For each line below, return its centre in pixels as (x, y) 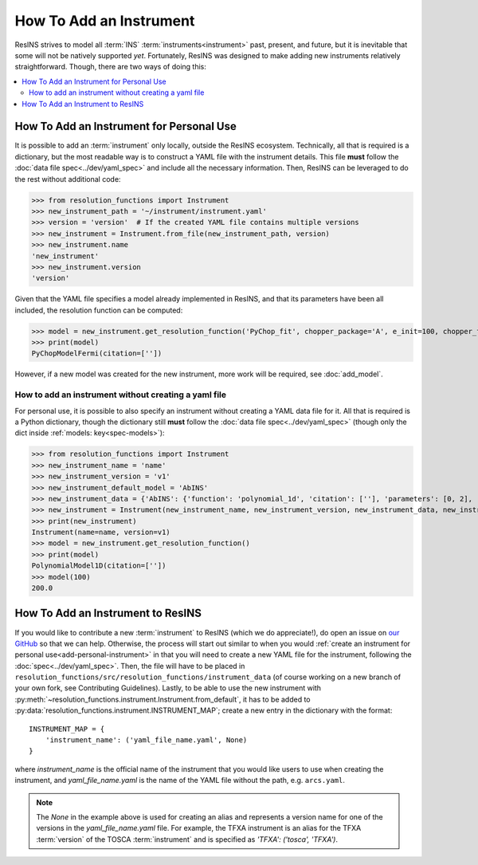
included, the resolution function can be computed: (99, 310)
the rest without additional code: (68, 179)
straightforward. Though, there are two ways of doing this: (110, 67)
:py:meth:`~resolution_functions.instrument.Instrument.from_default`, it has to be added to (163, 699)
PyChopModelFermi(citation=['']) (97, 354)
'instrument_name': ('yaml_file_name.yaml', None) (146, 740)
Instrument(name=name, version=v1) (101, 533)
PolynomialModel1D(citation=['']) (99, 566)
